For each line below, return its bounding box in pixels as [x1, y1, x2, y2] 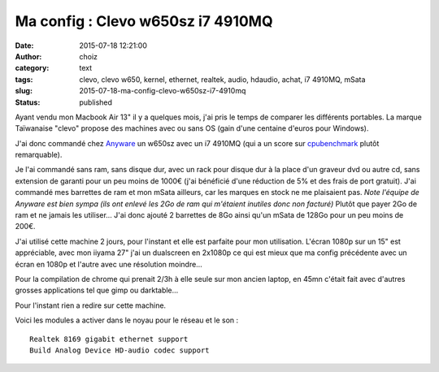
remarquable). [15, 150, 63, 160]
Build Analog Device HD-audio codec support [29, 345, 211, 355]
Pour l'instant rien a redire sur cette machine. [15, 301, 167, 310]
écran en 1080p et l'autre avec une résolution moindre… [15, 259, 202, 269]
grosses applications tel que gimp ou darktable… [15, 285, 179, 296]
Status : [15, 97, 41, 107]
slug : [15, 86, 33, 96]
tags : [15, 74, 33, 84]
